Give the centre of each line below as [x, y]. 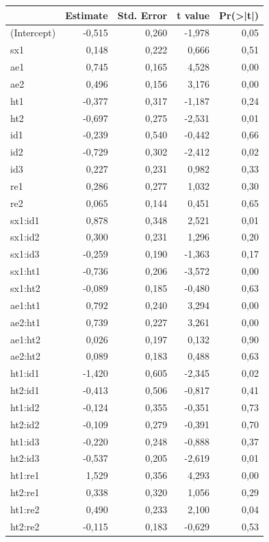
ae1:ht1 [25, 305]
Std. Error [142, 15]
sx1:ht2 [25, 288]
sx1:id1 [25, 220]
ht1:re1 [25, 475]
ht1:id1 [25, 373]
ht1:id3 [25, 441]
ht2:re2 [25, 526]
